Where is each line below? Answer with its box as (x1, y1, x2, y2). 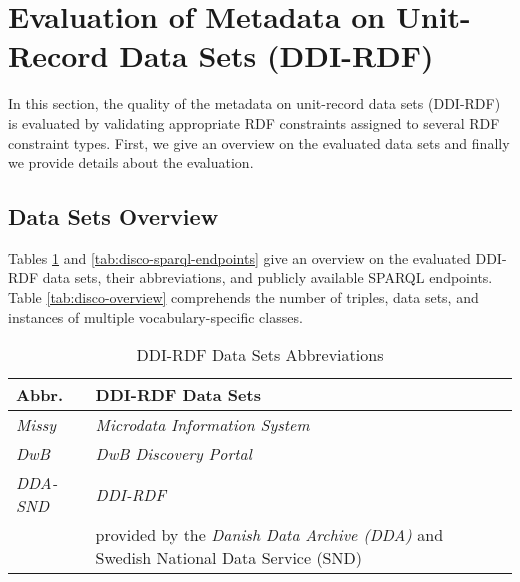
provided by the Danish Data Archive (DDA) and (95, 523, 444, 547)
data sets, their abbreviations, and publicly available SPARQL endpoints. (42, 267, 493, 288)
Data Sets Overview (8, 201, 219, 232)
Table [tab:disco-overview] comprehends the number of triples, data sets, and (8, 287, 479, 308)
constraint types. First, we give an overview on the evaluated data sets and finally (8, 132, 510, 153)
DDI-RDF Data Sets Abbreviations (136, 343, 384, 367)
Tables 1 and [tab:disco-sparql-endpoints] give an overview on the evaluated (8, 247, 471, 268)
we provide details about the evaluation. (8, 152, 254, 173)
